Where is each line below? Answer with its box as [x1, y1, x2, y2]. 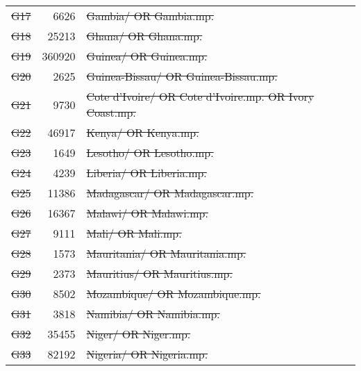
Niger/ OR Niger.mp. [86, 326, 191, 342]
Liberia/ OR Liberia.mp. [86, 165, 207, 181]
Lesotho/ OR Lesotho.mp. [86, 145, 214, 160]
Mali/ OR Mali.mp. [86, 225, 182, 241]
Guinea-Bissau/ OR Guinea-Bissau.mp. [86, 68, 278, 84]
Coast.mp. [86, 104, 136, 120]
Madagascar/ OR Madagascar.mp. [86, 185, 254, 201]
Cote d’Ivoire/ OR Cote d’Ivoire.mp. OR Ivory [86, 88, 314, 104]
